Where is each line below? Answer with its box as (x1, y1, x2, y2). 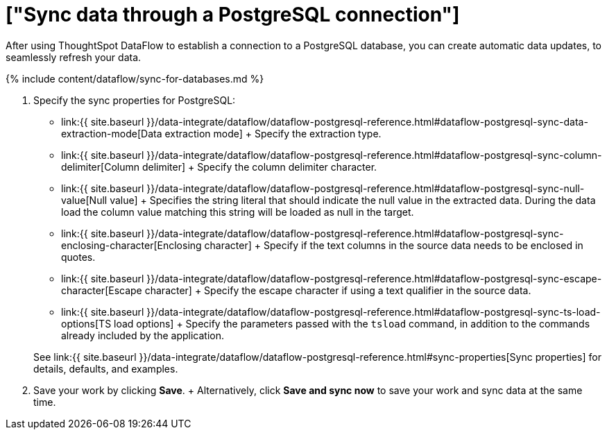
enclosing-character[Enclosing (61, 239, 202, 251)
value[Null (61, 194, 108, 206)
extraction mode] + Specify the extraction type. (164, 127, 382, 139)
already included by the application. (61, 329, 224, 341)
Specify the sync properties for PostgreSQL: (33, 94, 236, 106)
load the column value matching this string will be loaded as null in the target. (61, 205, 414, 218)
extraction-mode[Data (61, 127, 162, 139)
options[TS (61, 317, 112, 330)
